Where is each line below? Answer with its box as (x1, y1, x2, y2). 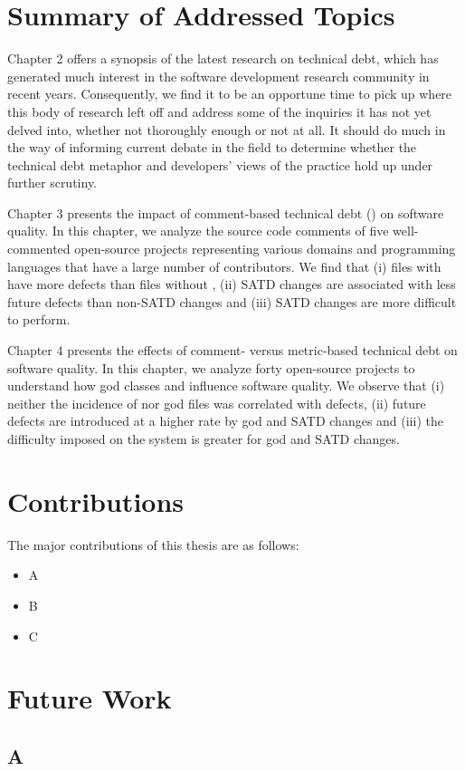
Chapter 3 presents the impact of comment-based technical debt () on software (7, 203, 444, 222)
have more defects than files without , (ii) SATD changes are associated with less (7, 275, 456, 294)
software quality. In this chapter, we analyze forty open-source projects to (7, 358, 415, 377)
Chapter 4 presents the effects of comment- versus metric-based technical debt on (7, 341, 458, 360)
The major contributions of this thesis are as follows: (7, 535, 299, 554)
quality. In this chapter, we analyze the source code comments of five (7, 221, 389, 240)
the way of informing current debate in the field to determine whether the (7, 138, 417, 157)
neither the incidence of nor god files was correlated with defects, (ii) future (7, 393, 426, 412)
